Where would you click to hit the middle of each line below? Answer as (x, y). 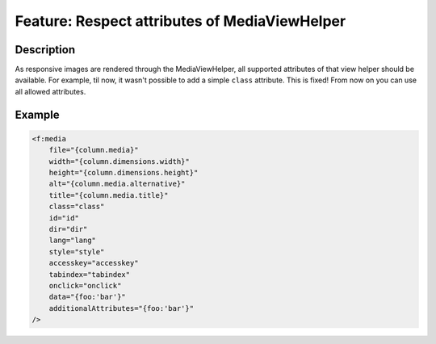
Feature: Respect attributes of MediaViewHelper (180, 21)
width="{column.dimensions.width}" (119, 161)
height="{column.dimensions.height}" (124, 173)
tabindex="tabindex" (90, 274)
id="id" (64, 218)
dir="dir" (68, 229)
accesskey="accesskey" (94, 263)
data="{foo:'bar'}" (88, 297)
